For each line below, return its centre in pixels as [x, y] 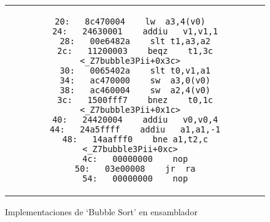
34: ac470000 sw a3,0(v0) [135, 80]
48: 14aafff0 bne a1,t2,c [135, 139]
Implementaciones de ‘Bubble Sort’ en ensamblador [101, 212]
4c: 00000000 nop [135, 159]
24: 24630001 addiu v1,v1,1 [135, 31]
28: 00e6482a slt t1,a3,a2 [135, 41]
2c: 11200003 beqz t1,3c [135, 51]
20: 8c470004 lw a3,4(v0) [130, 21]
